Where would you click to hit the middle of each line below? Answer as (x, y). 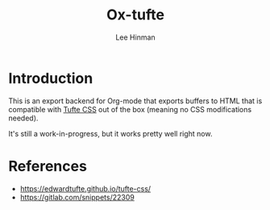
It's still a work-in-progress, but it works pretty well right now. (110, 133)
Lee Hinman (135, 37)
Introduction (51, 78)
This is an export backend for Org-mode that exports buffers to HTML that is (135, 101)
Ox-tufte (135, 15)
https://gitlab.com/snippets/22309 (77, 197)
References (48, 166)
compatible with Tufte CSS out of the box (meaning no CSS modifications (130, 109)
